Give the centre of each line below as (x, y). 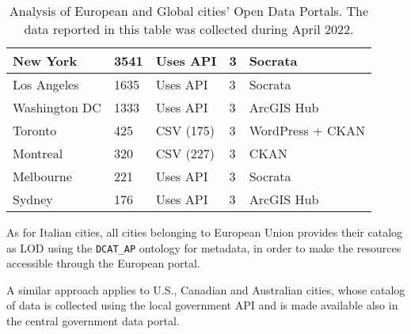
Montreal (38, 153)
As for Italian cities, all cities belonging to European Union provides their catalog (205, 232)
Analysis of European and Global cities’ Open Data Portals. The (189, 11)
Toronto (35, 130)
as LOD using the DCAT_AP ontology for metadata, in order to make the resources (204, 247)
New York (45, 61)
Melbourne (42, 176)
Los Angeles (46, 84)
